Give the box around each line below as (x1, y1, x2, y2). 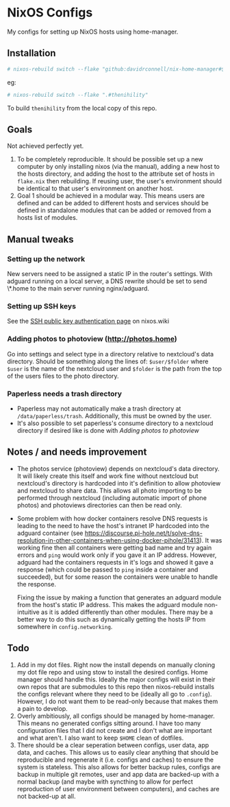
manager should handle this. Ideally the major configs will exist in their (16, 675, 216, 683)
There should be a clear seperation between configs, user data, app (16, 740, 209, 749)
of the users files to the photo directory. (7, 372, 119, 380)
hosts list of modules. (16, 214, 78, 222)
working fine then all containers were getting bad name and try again (16, 543, 212, 552)
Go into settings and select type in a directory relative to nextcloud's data (7, 350, 214, 358)
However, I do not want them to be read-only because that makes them (16, 697, 218, 705)
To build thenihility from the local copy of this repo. (7, 104, 157, 112)
